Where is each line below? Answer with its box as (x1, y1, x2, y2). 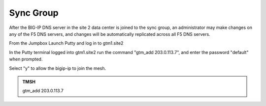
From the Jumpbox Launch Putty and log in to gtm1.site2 (9, 40, 124, 46)
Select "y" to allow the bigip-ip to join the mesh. (9, 65, 106, 71)
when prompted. (9, 56, 43, 62)
